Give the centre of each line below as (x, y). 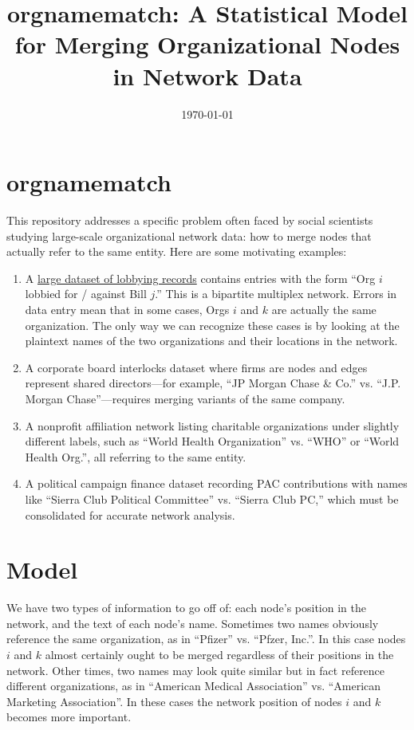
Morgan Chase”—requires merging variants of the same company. (185, 398)
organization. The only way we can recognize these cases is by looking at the (212, 325)
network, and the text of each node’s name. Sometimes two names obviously (193, 623)
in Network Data (207, 75)
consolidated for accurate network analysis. (130, 514)
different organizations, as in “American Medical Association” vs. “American (194, 686)
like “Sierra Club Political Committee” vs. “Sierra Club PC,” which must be (212, 498)
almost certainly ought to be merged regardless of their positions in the (219, 655)
